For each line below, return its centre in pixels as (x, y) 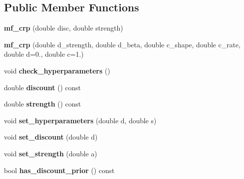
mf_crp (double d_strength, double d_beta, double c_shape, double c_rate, (122, 44)
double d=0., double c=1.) (44, 54)
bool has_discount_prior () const (59, 170)
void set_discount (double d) (51, 137)
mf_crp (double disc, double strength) (64, 28)
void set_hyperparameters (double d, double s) (80, 120)
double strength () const (43, 104)
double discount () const (42, 87)
